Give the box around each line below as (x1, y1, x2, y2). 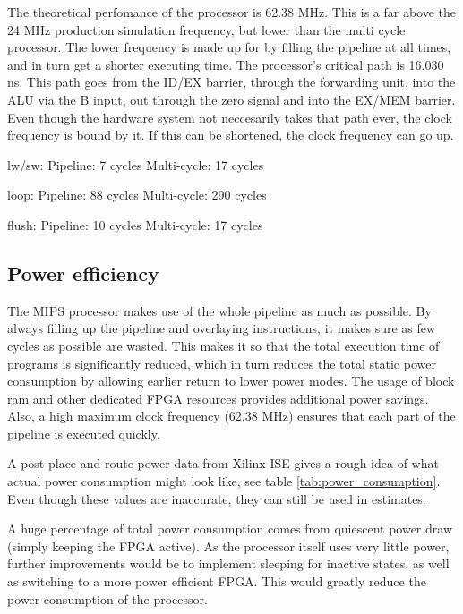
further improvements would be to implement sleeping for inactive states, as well (7, 554, 450, 573)
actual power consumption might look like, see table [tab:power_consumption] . (7, 472, 441, 490)
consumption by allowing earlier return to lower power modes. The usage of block (7, 371, 455, 390)
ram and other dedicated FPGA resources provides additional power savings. (7, 388, 429, 407)
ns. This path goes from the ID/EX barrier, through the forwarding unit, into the (7, 72, 456, 91)
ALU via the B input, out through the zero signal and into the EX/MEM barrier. (7, 90, 456, 108)
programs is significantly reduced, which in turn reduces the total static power (7, 354, 436, 372)
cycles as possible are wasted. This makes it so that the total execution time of (7, 336, 440, 354)
